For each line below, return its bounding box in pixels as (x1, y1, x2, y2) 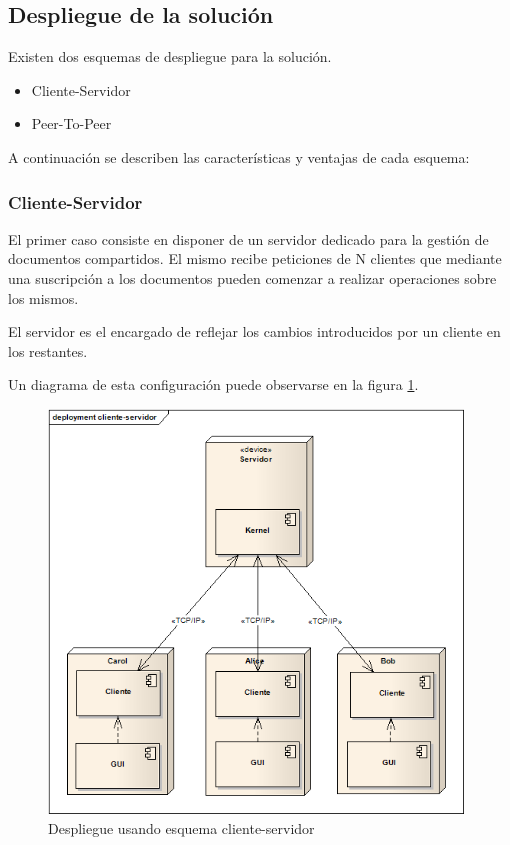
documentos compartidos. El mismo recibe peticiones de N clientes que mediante (8, 248, 502, 269)
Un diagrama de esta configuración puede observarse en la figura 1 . (8, 374, 419, 395)
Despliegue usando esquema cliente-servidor (48, 817, 315, 838)
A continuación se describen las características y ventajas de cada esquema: (8, 146, 470, 167)
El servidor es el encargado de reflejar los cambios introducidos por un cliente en (8, 321, 501, 342)
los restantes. (8, 340, 88, 361)
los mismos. (8, 287, 79, 308)
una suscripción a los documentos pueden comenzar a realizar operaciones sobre (8, 267, 497, 288)
